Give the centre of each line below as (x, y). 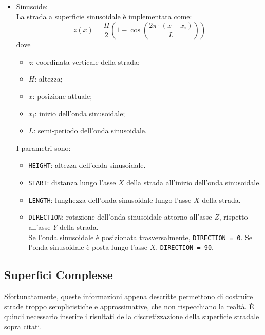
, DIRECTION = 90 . (185, 247)
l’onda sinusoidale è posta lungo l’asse (88, 247)
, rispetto (233, 217)
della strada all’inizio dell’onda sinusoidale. (194, 182)
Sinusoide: (32, 6)
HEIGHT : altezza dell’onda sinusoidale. (87, 165)
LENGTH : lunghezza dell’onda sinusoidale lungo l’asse (110, 199)
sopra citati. (23, 326)
